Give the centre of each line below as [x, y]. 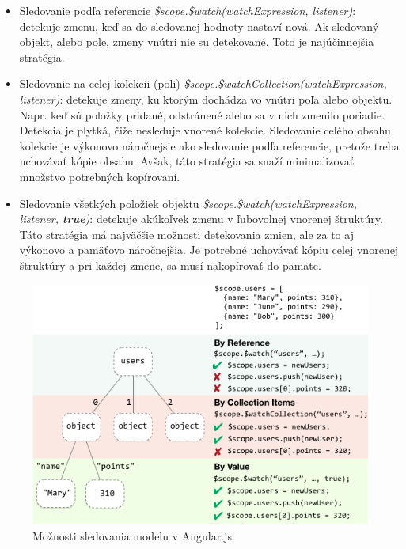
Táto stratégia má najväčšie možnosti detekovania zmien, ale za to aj [186, 234]
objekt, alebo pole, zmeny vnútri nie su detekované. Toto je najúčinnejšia [197, 42]
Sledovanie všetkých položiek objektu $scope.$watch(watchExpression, [188, 203]
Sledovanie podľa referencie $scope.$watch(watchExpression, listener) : [188, 10]
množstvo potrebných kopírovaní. [100, 176]
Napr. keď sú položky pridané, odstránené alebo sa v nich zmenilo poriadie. [202, 114]
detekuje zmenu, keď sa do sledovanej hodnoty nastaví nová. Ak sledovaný [199, 26]
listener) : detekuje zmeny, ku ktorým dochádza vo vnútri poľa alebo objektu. [206, 98]
